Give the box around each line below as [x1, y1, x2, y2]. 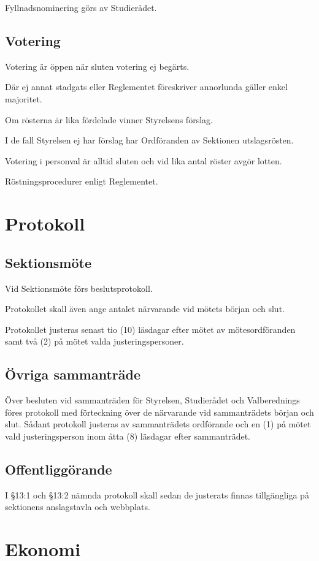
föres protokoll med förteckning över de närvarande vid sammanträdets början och [5, 405, 314, 418]
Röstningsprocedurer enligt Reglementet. [5, 175, 158, 188]
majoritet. [5, 92, 42, 105]
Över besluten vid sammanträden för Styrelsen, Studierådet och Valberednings [5, 394, 300, 406]
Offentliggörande [5, 459, 112, 478]
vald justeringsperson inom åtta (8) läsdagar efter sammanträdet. [5, 429, 250, 442]
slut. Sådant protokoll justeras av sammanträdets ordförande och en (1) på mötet [5, 418, 311, 430]
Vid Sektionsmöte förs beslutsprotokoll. [5, 281, 153, 294]
